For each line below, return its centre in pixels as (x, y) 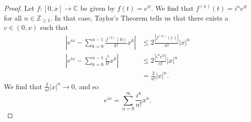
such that (54, 27)
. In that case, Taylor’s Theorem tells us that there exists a (139, 17)
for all (13, 17)
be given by (98, 8)
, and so (87, 86)
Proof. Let (19, 8)
